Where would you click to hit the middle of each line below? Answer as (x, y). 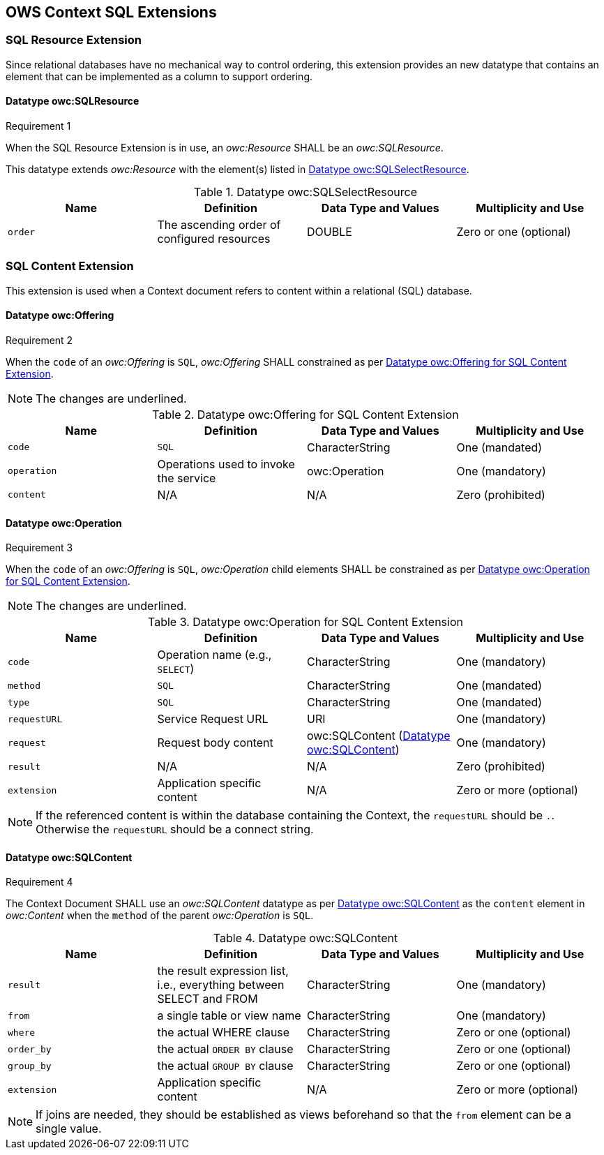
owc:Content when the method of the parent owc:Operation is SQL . (160, 916)
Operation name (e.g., (214, 655)
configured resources (214, 239)
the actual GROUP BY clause (225, 1066)
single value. (69, 1129)
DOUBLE (330, 232)
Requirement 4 (39, 882)
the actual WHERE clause (224, 1033)
